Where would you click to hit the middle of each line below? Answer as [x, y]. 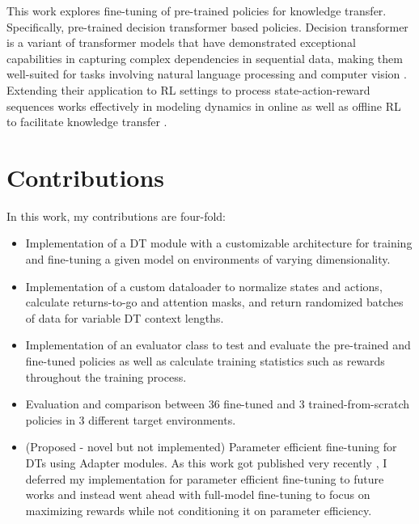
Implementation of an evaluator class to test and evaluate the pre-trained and [218, 345]
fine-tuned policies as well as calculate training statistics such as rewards [205, 361]
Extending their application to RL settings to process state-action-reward [188, 89]
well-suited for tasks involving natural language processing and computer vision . [207, 74]
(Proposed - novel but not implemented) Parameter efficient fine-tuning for [211, 447]
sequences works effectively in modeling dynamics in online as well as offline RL [204, 106]
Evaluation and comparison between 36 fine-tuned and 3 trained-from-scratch [217, 404]
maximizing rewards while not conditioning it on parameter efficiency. [199, 510]
